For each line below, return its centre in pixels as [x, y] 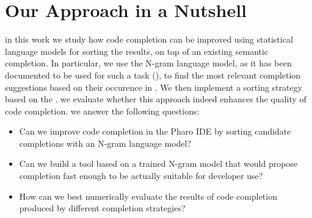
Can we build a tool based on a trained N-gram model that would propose [158, 163]
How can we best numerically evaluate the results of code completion [148, 196]
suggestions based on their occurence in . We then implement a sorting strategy [154, 87]
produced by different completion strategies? [102, 208]
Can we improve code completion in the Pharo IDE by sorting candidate [155, 131]
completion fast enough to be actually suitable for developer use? [141, 176]
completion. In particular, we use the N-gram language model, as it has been [148, 63]
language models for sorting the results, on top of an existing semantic [137, 51]
